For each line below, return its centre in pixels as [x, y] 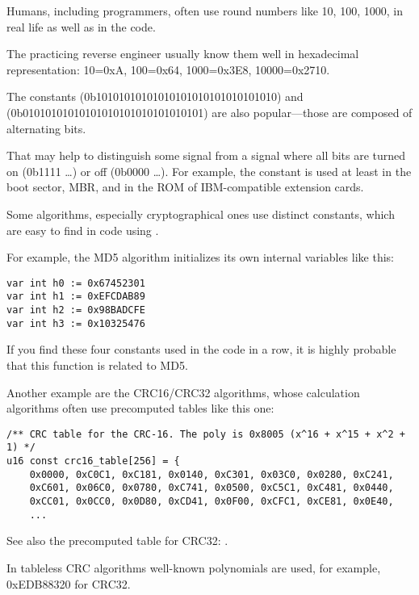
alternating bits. [46, 128]
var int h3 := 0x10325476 [76, 323]
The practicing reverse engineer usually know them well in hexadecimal [183, 54]
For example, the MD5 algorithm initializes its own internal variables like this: [200, 257]
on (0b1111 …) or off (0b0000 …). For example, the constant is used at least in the [209, 171]
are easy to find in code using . [83, 230]
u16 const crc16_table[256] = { [93, 461]
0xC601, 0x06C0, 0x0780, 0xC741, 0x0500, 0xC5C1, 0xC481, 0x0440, [212, 488]
